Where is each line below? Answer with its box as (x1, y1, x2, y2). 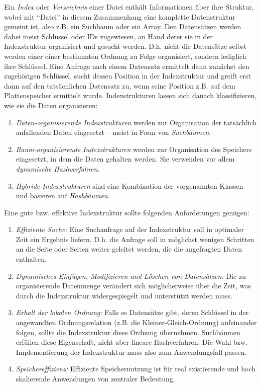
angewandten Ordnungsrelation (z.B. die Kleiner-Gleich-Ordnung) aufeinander (16, 317, 257, 328)
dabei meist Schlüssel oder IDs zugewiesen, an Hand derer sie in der (4, 31, 213, 41)
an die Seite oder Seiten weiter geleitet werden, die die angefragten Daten (16, 244, 242, 254)
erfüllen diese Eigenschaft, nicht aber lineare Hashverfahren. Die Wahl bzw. (16, 337, 248, 347)
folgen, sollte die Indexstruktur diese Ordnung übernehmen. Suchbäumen (16, 327, 240, 337)
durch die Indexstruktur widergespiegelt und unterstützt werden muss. (16, 290, 232, 300)
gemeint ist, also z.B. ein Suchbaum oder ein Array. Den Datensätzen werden (4, 21, 241, 32)
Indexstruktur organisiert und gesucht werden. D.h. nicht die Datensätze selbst (4, 41, 247, 51)
